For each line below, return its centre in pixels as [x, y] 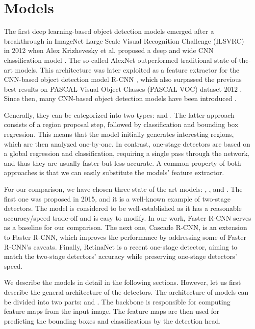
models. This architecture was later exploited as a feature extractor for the [127, 69]
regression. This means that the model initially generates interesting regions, [119, 134]
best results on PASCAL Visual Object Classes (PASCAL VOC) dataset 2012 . [123, 89]
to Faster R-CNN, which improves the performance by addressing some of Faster [125, 237]
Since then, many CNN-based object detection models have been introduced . [120, 98]
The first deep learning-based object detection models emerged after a [109, 31]
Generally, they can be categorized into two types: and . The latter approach [119, 114]
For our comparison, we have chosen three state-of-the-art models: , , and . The [123, 189]
